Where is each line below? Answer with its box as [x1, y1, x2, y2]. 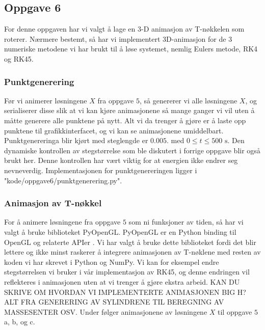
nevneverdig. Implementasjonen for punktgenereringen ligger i [4, 164, 197, 175]
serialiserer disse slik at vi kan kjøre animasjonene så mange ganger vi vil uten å [4, 105, 255, 116]
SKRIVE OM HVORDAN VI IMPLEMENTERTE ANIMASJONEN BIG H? [4, 286, 246, 297]
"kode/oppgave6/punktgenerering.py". [4, 175, 122, 185]
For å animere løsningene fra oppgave [4, 216, 121, 227]
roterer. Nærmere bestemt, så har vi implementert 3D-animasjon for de [4, 33, 226, 44]
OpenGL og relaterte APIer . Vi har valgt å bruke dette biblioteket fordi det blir [4, 236, 256, 247]
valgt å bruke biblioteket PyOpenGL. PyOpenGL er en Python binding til [4, 226, 236, 237]
